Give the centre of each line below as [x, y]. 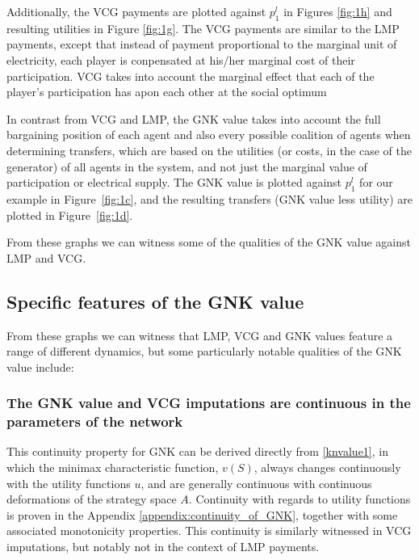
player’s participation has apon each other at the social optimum [167, 92]
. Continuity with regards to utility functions [300, 499]
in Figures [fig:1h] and [338, 11]
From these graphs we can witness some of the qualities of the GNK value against [209, 242]
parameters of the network [95, 421]
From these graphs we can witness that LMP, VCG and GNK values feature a [200, 335]
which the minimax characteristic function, [113, 467]
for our [376, 182]
